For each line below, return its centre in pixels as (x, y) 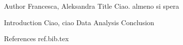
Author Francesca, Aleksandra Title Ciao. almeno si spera (91, 6)
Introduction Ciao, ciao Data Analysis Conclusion (79, 22)
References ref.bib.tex (37, 38)
